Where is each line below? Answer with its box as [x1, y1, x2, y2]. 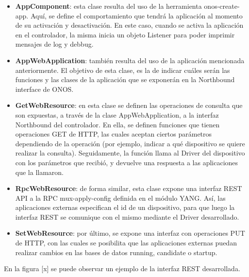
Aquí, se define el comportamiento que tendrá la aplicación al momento [30, 10, 243, 20]
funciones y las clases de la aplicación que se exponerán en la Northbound [15, 74, 235, 85]
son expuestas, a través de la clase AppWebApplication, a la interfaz [15, 109, 219, 120]
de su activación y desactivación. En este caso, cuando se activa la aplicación [15, 20, 244, 30]
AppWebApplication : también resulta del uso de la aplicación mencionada [15, 55, 245, 65]
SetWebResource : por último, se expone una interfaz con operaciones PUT [15, 228, 245, 238]
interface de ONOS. [15, 84, 74, 94]
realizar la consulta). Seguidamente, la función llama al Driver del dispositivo [15, 148, 245, 158]
